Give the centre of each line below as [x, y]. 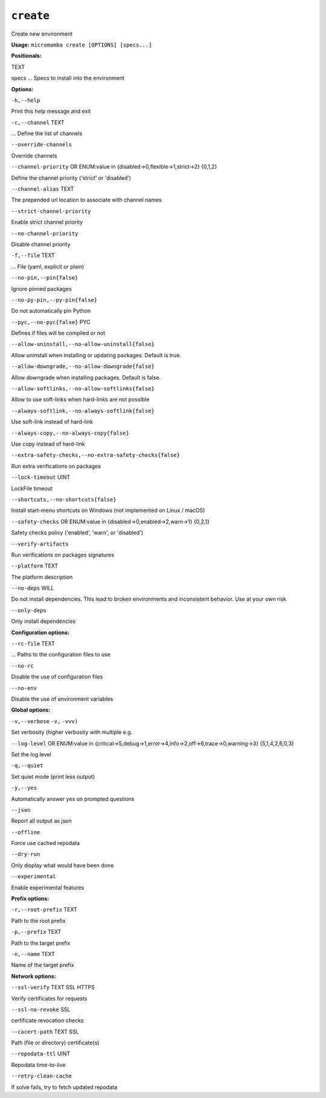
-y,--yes [24, 788]
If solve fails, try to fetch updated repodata [64, 1087]
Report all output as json [41, 821]
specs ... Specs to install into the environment [68, 78]
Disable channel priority [41, 244]
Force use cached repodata [46, 843]
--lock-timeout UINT [41, 477]
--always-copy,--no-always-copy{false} [70, 433]
